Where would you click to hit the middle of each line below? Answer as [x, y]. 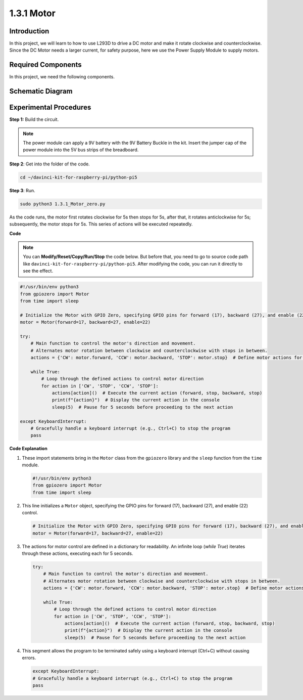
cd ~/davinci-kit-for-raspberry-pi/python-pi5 [79, 177]
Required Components [45, 65]
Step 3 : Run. [22, 190]
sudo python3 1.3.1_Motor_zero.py [63, 204]
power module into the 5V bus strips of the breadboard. [81, 150]
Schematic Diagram [41, 91]
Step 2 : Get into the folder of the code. [50, 164]
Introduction [29, 31]
